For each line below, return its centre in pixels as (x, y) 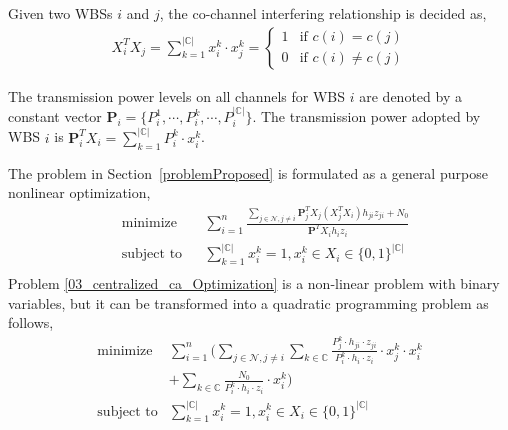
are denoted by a (410, 95)
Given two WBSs (60, 13)
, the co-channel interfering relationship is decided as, (323, 13)
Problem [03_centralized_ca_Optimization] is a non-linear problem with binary (254, 282)
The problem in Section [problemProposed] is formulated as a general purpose (248, 172)
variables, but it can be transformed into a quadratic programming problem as (248, 302)
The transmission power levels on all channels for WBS (177, 95)
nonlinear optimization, (79, 192)
